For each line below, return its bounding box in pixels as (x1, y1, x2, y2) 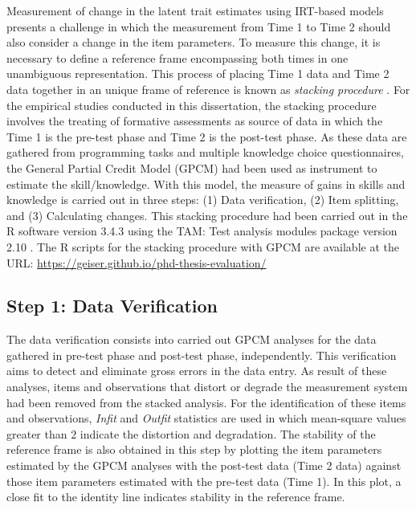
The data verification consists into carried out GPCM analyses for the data (6, 331, 377, 348)
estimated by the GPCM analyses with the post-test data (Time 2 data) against (6, 457, 402, 474)
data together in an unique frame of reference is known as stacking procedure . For (6, 80, 410, 97)
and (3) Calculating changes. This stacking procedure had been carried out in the (6, 206, 408, 223)
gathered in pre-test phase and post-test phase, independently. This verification (6, 346, 397, 363)
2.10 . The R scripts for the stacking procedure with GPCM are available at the (6, 238, 399, 255)
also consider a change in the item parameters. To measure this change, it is (6, 34, 381, 51)
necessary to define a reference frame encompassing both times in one (6, 49, 349, 66)
